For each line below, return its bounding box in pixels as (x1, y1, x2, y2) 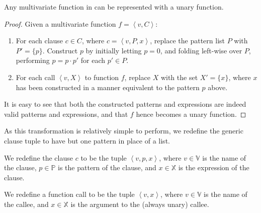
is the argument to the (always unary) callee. (70, 198, 209, 209)
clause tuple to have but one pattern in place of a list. (4, 135, 170, 146)
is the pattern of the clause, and (58, 162, 156, 173)
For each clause (16, 35, 63, 46)
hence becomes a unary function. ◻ (136, 108, 246, 119)
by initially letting (85, 45, 142, 55)
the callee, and (4, 198, 49, 209)
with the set (160, 72, 198, 82)
